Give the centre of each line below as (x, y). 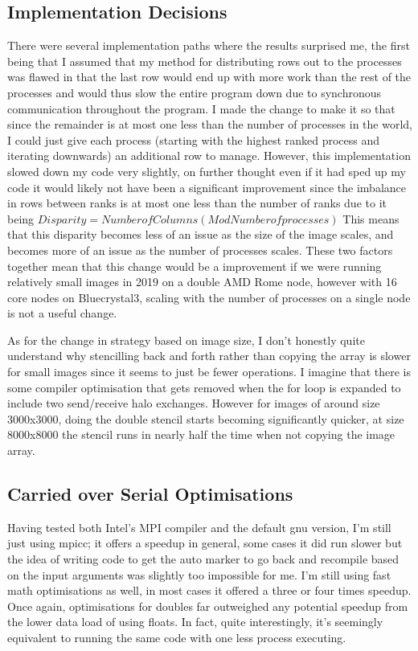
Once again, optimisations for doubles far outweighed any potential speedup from (208, 606)
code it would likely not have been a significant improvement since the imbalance (207, 187)
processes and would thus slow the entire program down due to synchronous (195, 92)
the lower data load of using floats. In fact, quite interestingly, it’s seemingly (195, 622)
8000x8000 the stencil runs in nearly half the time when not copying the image (201, 434)
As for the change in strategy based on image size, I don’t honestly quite (186, 340)
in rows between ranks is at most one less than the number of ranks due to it (197, 203)
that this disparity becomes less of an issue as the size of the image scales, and (201, 234)
